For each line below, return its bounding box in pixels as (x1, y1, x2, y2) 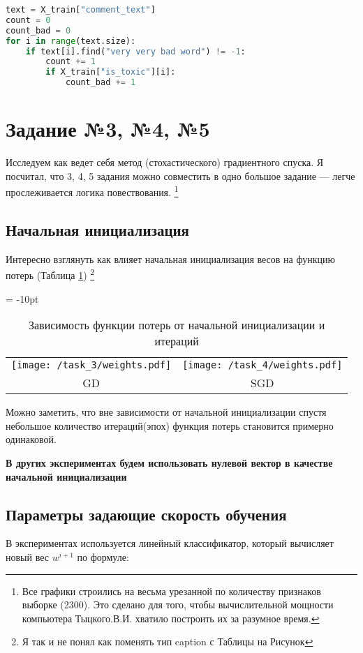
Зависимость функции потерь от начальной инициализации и (29, 317, 325, 333)
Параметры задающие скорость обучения (6, 503, 287, 525)
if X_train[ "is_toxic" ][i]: (45, 67, 176, 77)
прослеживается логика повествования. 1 (6, 183, 179, 199)
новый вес (6, 549, 49, 564)
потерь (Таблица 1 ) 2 (6, 266, 95, 283)
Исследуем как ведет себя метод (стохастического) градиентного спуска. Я (6, 155, 324, 170)
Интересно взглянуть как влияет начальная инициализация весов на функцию (6, 251, 335, 266)
